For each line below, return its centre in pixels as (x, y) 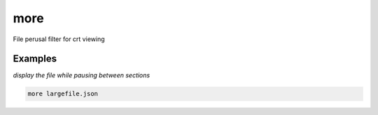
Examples (35, 59)
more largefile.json (63, 94)
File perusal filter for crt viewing (59, 39)
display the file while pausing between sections (82, 75)
